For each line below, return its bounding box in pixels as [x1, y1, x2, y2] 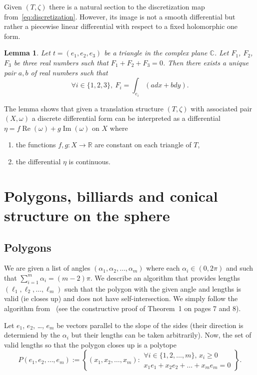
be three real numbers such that [13, 57, 108, 67]
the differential [15, 156, 61, 166]
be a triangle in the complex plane [104, 47, 207, 58]
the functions [15, 139, 56, 150]
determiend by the [4, 330, 60, 340]
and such [225, 263, 253, 273]
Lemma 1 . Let [4, 47, 50, 58]
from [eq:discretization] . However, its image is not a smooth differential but [4, 11, 235, 21]
